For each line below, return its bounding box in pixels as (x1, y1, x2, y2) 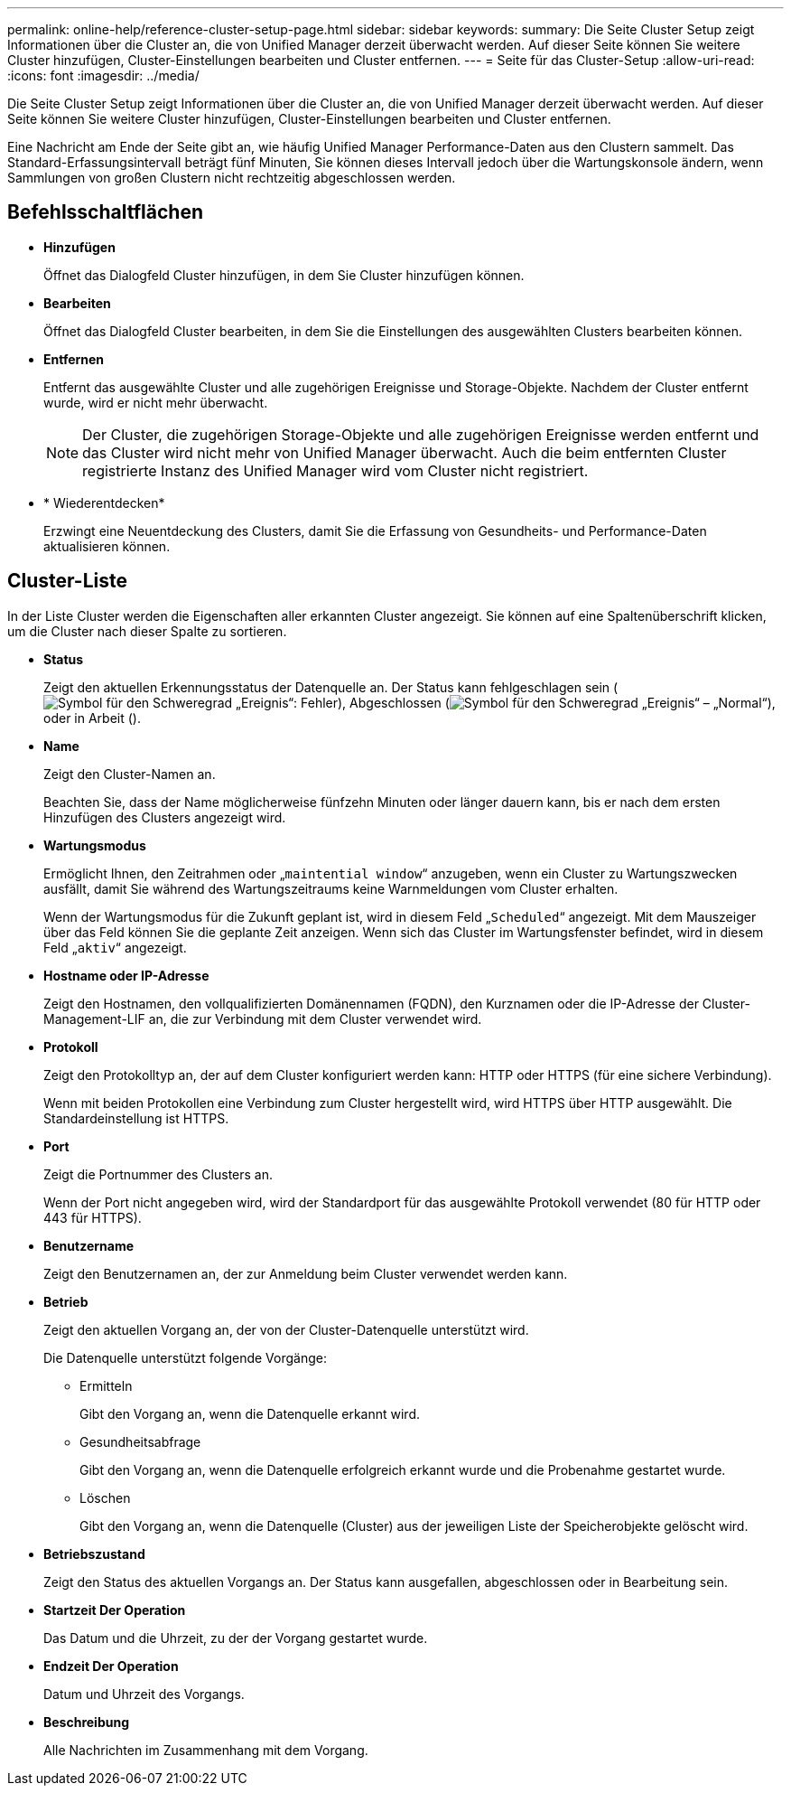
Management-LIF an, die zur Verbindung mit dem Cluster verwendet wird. (43, 1010, 482, 1027)
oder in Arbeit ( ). (43, 709, 141, 726)
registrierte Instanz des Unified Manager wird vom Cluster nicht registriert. (82, 461, 589, 480)
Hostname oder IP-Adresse (43, 967, 209, 983)
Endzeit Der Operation (43, 1657, 179, 1674)
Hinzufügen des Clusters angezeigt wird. (43, 809, 286, 825)
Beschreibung (43, 1713, 129, 1730)
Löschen (79, 1489, 131, 1506)
